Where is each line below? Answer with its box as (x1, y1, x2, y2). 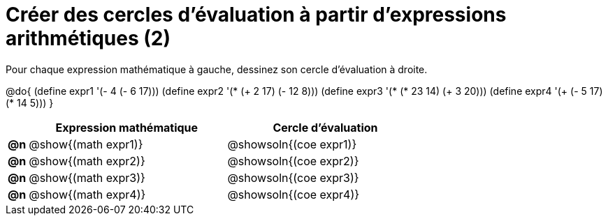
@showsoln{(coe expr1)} (227, 137, 357, 151)
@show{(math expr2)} (29, 153, 145, 168)
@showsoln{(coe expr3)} (227, 170, 359, 185)
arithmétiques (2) (6, 26, 171, 50)
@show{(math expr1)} (29, 137, 143, 151)
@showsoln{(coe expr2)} (227, 153, 359, 168)
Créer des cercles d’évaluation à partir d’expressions (6, 3, 507, 26)
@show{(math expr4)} (29, 187, 146, 201)
